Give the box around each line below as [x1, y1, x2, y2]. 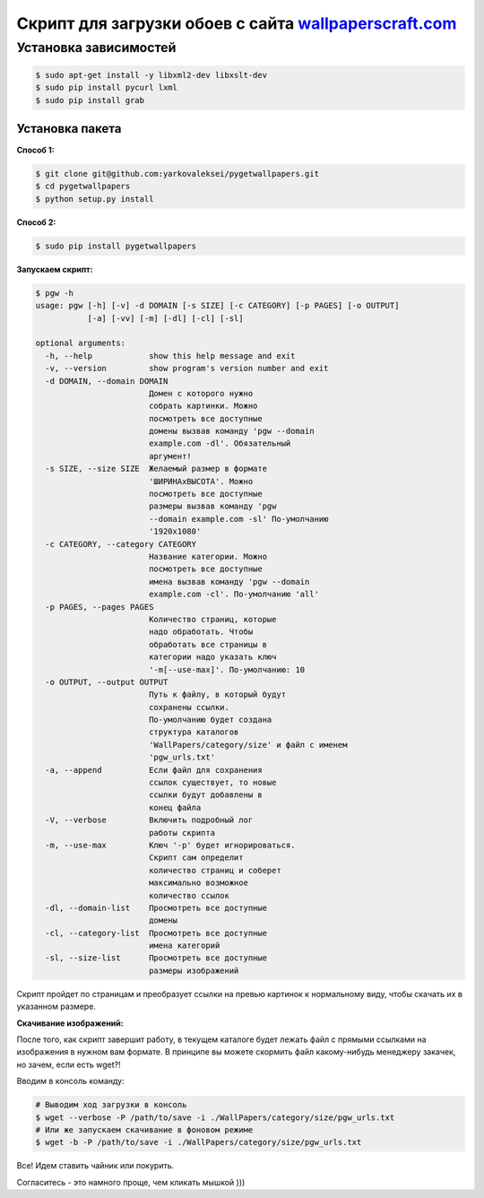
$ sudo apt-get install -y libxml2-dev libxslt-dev [35, 70, 268, 80]
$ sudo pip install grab [35, 95, 145, 105]
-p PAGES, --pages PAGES [45, 602, 154, 612]
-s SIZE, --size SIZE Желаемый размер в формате [45, 464, 268, 474]
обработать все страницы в [148, 639, 268, 649]
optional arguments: [35, 338, 125, 349]
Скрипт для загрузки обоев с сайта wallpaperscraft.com [16, 13, 457, 33]
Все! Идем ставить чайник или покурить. [16, 1160, 175, 1171]
